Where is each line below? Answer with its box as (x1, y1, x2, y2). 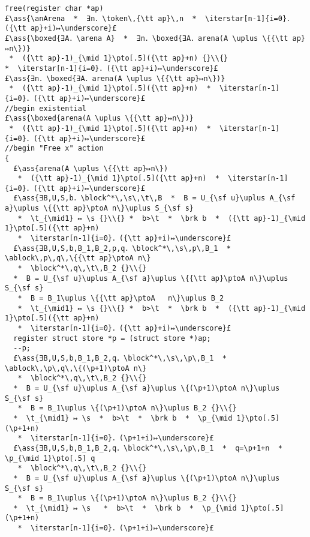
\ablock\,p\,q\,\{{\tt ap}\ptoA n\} (5, 254, 151, 263)
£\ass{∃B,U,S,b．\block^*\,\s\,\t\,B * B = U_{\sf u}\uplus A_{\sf (13, 194, 296, 203)
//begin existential (5, 104, 87, 113)
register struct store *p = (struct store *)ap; (13, 334, 211, 343)
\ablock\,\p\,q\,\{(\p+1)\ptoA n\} (5, 364, 147, 373)
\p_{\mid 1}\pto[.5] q (5, 454, 95, 463)
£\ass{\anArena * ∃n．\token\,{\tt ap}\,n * (5, 14, 197, 23)
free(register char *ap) (5, 4, 104, 13)
